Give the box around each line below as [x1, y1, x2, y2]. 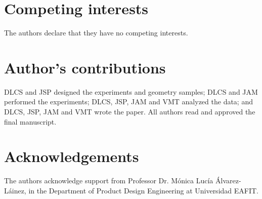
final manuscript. [4, 116, 57, 127]
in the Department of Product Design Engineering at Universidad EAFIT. [28, 185, 258, 195]
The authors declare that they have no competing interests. [4, 27, 188, 38]
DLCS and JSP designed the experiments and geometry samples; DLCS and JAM [4, 86, 258, 97]
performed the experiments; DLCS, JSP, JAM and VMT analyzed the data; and [4, 96, 253, 107]
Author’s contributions [4, 57, 166, 77]
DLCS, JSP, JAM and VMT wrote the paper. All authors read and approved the [4, 106, 255, 117]
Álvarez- [215, 175, 241, 186]
